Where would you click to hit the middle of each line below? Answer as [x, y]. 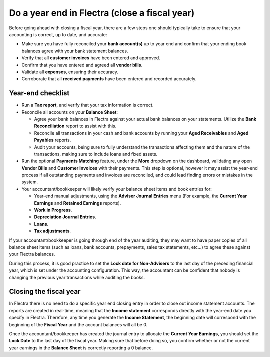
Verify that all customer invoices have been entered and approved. [91, 58]
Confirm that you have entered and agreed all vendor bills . [82, 65]
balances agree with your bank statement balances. [75, 51]
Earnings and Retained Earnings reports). [78, 203]
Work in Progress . [53, 210]
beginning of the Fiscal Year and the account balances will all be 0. [78, 324]
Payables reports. [53, 140]
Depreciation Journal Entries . [65, 217]
